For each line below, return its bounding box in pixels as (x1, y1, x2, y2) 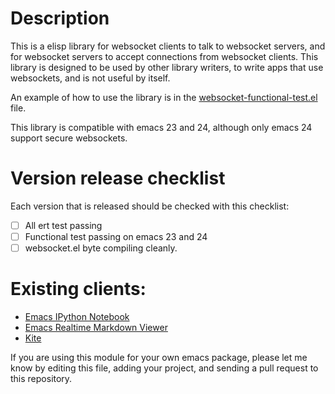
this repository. (10, 373, 73, 384)
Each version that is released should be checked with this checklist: (10, 200, 290, 212)
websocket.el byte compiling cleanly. (24, 242, 178, 254)
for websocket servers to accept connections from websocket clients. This (10, 50, 319, 62)
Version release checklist (10, 167, 226, 190)
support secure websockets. (10, 132, 128, 144)
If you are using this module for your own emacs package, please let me (10, 352, 308, 363)
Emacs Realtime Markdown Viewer (24, 322, 168, 333)
